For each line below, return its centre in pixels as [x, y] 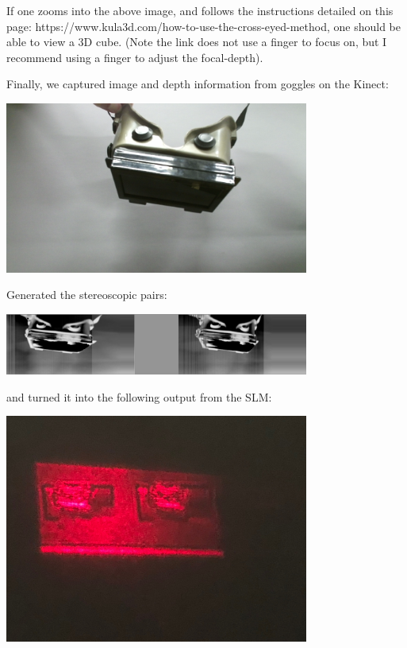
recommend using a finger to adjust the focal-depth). [135, 57]
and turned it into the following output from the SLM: [139, 396]
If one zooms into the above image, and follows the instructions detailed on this [200, 10]
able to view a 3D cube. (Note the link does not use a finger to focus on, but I [197, 42]
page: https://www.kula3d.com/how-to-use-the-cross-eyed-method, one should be [204, 26]
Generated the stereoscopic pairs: [87, 295]
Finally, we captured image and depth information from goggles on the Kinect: [198, 84]
